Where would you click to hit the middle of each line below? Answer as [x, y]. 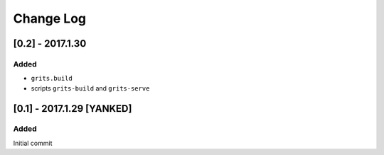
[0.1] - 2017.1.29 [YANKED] [73, 109]
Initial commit [33, 143]
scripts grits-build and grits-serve [90, 88]
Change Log [50, 18]
